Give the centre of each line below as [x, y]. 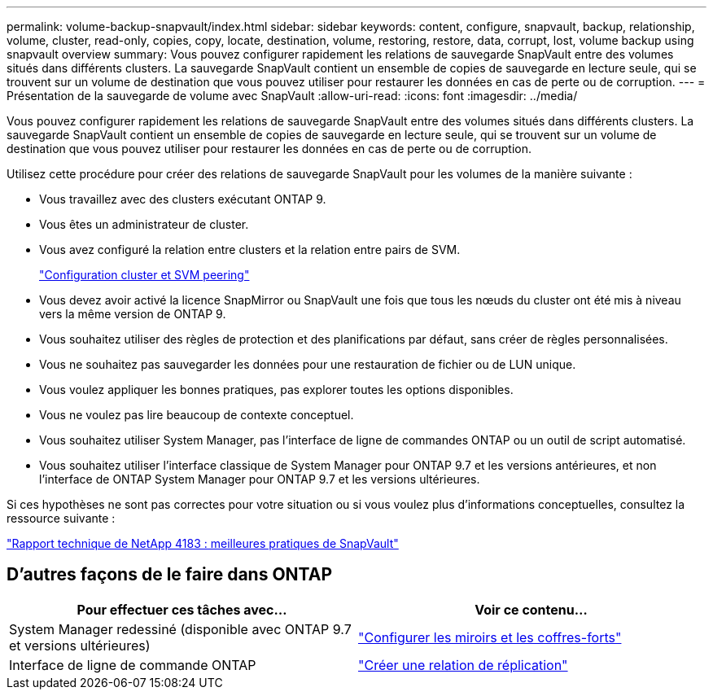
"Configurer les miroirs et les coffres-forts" [490, 637]
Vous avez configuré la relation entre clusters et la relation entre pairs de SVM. [250, 250]
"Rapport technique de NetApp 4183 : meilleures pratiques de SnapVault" [203, 543]
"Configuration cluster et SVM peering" [144, 275]
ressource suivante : [61, 518]
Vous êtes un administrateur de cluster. [144, 224]
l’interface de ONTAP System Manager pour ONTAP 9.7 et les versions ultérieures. [260, 479]
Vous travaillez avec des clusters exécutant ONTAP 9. [183, 199]
